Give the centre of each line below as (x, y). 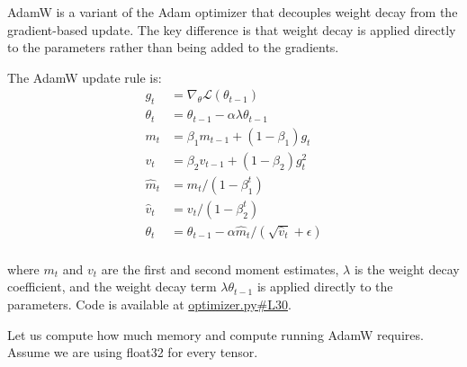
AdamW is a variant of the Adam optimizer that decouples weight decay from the (233, 12)
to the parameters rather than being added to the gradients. (173, 47)
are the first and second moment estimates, (220, 269)
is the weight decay (407, 269)
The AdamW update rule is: (85, 77)
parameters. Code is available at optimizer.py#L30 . (149, 304)
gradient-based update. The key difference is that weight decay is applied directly (232, 29)
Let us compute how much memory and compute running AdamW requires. (216, 334)
